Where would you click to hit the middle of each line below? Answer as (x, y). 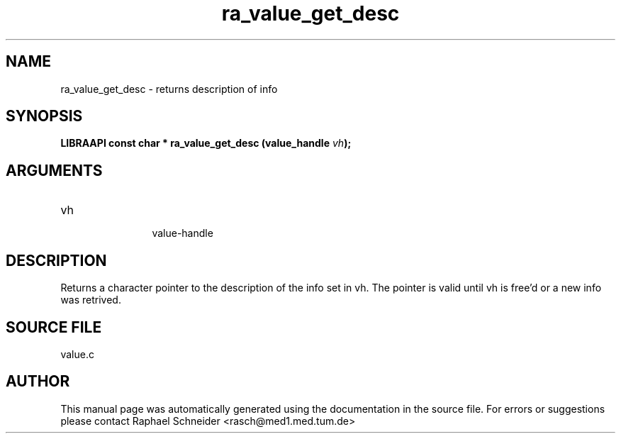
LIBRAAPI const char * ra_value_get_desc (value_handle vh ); (206, 143)
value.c (77, 354)
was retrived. (91, 300)
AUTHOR (38, 382)
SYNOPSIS (44, 116)
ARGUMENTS (54, 170)
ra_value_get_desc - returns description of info (169, 89)
